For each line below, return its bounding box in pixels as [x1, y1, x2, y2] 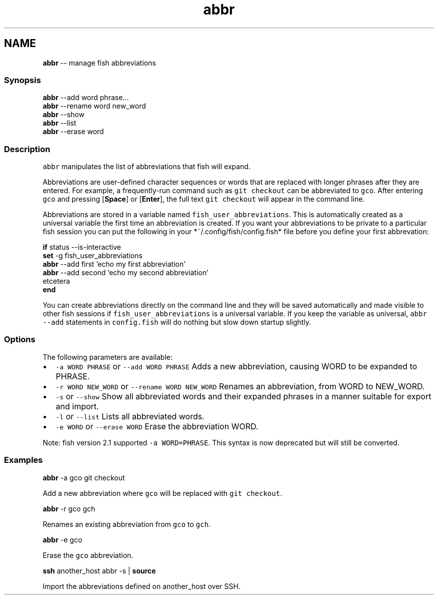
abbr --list [42, 119, 76, 128]
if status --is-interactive [42, 243, 121, 252]
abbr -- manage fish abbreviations [42, 58, 156, 67]
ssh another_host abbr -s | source [42, 566, 156, 575]
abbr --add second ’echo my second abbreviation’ [42, 268, 208, 277]
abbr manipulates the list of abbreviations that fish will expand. [42, 162, 250, 171]
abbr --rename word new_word [42, 102, 146, 111]
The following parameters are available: [42, 352, 172, 361]
